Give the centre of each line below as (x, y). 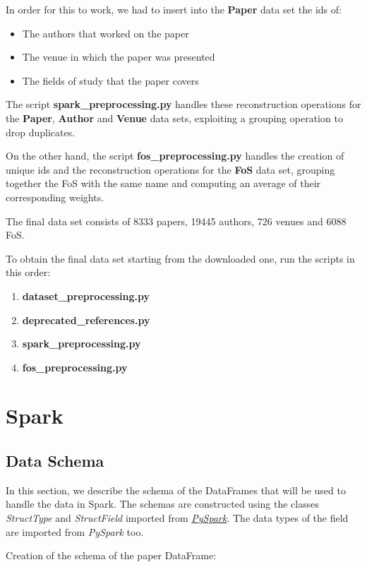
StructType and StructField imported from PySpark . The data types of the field (177, 518)
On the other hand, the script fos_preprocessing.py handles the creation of (175, 156)
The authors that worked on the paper (106, 33)
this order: (28, 272)
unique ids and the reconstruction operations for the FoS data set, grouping (170, 169)
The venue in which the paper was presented (119, 57)
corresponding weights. (55, 197)
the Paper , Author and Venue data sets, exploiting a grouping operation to (174, 118)
